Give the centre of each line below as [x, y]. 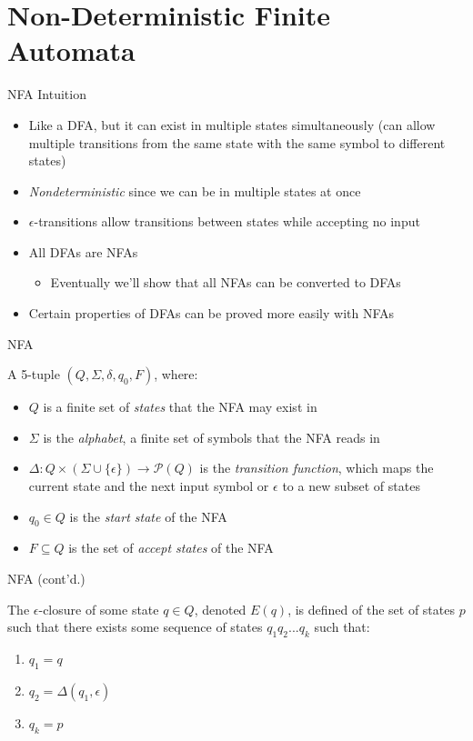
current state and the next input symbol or [149, 486]
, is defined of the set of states [371, 609]
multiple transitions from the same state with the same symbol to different [237, 142]
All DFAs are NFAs [83, 251]
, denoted [220, 609]
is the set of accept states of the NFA [171, 548]
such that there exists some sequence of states [135, 627]
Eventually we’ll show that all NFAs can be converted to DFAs [226, 282]
